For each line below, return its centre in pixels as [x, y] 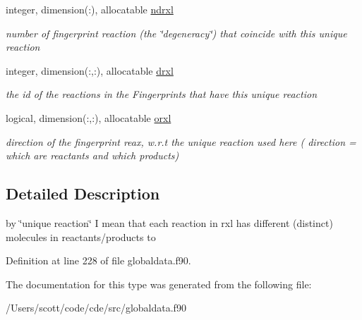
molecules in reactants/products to [81, 236]
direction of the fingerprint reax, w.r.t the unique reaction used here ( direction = [181, 141]
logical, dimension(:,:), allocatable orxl [89, 117]
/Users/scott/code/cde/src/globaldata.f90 [96, 308]
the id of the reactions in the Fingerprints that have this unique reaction [162, 94]
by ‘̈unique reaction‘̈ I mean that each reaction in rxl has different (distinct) [169, 222]
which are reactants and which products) [92, 155]
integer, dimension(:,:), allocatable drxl [90, 70]
